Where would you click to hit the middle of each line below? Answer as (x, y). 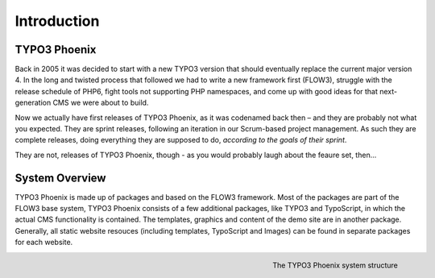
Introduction (57, 21)
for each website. (44, 243)
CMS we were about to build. (101, 103)
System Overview (60, 178)
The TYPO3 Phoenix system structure (335, 265)
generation (33, 103)
